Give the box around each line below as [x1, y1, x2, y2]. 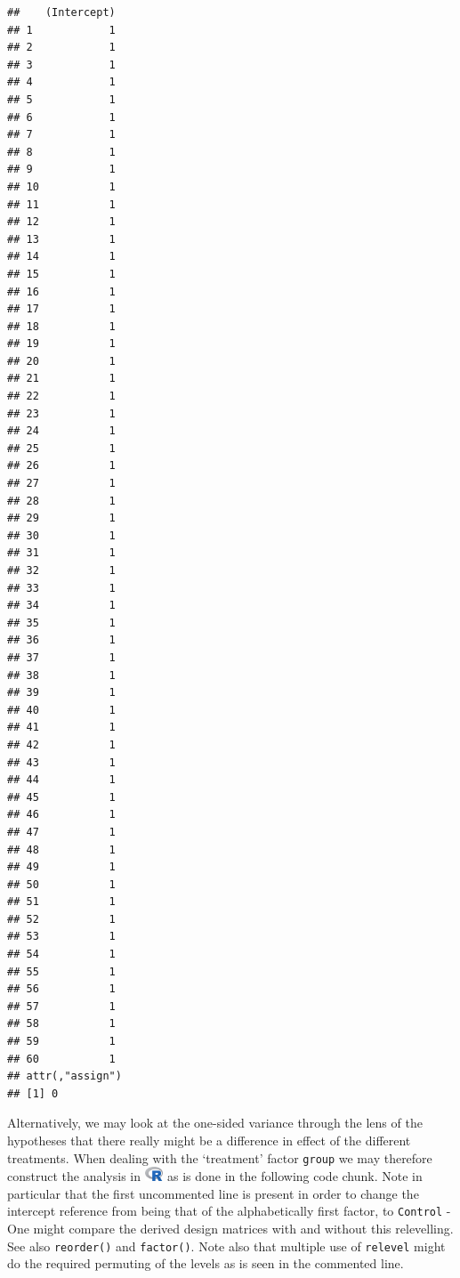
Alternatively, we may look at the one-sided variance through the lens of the [7, 1113, 423, 1132]
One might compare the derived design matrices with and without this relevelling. [7, 1219, 454, 1238]
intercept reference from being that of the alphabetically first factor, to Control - [7, 1201, 451, 1220]
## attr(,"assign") [7, 1070, 122, 1083]
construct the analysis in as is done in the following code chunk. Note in [7, 1167, 423, 1185]
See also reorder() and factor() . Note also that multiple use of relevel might [7, 1236, 446, 1255]
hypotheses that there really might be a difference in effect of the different [7, 1131, 411, 1149]
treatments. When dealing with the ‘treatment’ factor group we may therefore [7, 1148, 432, 1167]
